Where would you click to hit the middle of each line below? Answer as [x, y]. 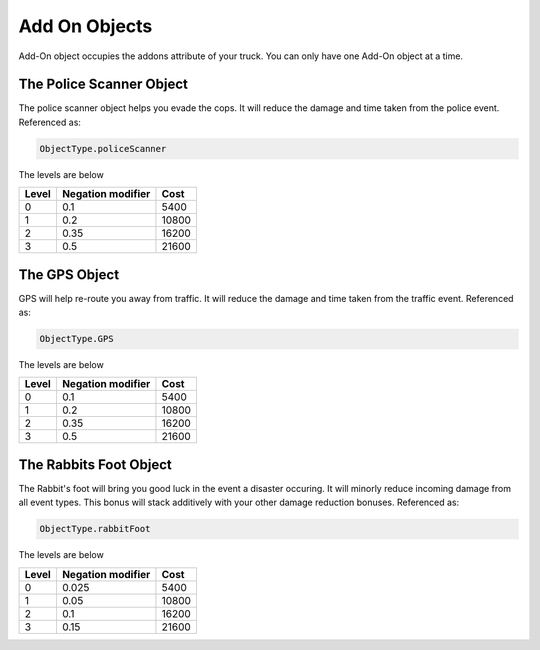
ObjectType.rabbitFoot [95, 529]
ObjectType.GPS [76, 339]
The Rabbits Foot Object [95, 464]
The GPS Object [69, 274]
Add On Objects [85, 26]
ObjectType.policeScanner [103, 148]
